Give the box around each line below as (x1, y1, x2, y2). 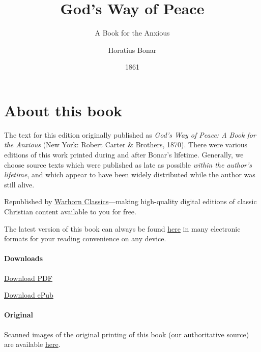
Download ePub (4, 290, 53, 300)
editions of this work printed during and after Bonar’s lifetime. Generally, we (4, 149, 244, 160)
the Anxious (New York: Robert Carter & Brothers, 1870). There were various (4, 139, 248, 150)
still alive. (4, 179, 35, 189)
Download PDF (4, 272, 52, 283)
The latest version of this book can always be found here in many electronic (4, 223, 241, 234)
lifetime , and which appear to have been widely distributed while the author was (4, 169, 255, 180)
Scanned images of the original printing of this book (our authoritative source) (4, 329, 249, 339)
